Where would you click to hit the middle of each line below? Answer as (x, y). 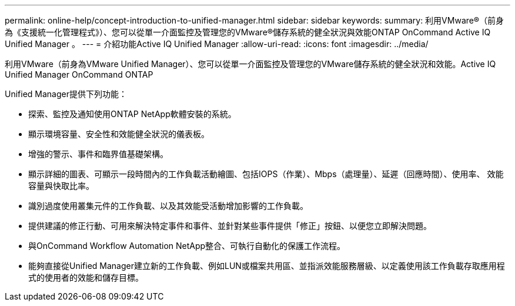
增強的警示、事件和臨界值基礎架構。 (98, 154)
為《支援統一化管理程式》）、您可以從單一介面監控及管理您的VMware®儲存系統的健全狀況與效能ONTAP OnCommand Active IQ (248, 32)
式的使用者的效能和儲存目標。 (86, 277)
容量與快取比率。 (61, 186)
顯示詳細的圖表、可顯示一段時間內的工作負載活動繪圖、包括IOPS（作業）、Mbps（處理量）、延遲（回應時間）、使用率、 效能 (266, 174)
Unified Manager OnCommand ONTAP (79, 74)
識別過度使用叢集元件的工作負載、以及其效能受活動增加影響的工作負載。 (168, 206)
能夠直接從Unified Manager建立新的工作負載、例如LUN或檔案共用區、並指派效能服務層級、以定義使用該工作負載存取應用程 (267, 266)
